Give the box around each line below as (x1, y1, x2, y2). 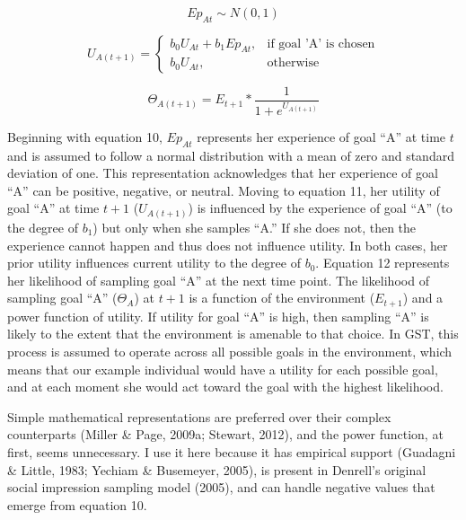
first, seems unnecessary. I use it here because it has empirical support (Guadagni (7, 442, 456, 461)
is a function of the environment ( (189, 288, 375, 307)
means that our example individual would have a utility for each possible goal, (7, 359, 438, 378)
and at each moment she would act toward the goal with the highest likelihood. (7, 377, 444, 396)
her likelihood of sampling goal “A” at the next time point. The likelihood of (7, 270, 429, 289)
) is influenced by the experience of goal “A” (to (188, 198, 453, 217)
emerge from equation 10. (7, 495, 147, 514)
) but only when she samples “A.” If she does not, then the (92, 217, 417, 236)
